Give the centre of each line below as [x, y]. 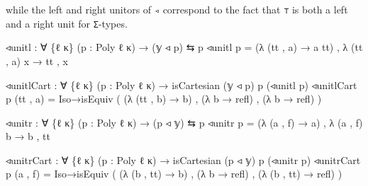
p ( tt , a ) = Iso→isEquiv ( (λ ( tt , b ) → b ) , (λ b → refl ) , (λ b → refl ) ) [164, 99]
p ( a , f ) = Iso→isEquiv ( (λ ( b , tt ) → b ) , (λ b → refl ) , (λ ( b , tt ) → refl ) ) [174, 174]
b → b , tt [28, 136]
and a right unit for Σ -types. [67, 23]
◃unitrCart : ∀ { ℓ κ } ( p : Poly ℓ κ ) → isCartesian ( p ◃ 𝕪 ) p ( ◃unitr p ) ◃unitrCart [183, 159]
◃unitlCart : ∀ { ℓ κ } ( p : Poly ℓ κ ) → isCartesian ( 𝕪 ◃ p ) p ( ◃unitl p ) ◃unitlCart [182, 85]
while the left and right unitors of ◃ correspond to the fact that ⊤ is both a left [177, 9]
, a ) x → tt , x [37, 60]
